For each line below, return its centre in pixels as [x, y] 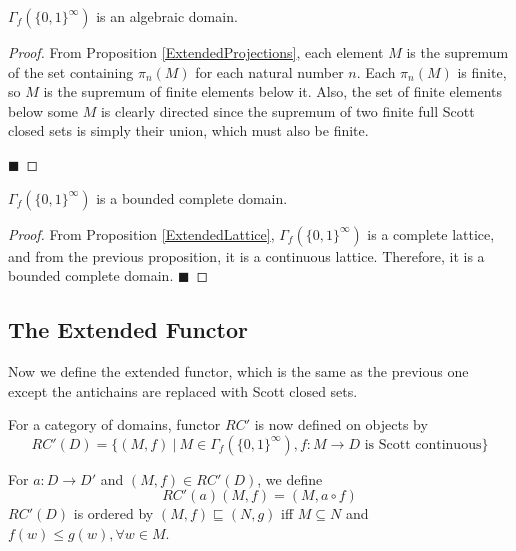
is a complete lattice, [431, 233]
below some [43, 110]
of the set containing [71, 71]
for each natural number [269, 71]
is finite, [482, 71]
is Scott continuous [423, 444]
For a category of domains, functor [114, 424]
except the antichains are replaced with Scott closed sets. [183, 390]
